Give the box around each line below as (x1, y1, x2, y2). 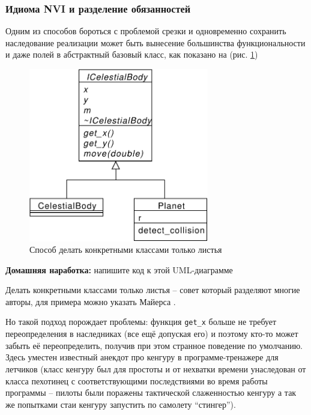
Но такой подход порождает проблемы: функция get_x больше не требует (5, 315, 277, 328)
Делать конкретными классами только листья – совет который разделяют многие (5, 283, 300, 296)
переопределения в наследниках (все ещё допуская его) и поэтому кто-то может (5, 327, 298, 340)
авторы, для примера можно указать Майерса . (5, 295, 176, 307)
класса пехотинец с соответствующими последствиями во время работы (5, 374, 268, 387)
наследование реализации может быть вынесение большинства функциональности (5, 36, 306, 49)
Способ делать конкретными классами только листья (29, 243, 222, 256)
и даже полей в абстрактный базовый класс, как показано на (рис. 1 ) (5, 48, 258, 61)
